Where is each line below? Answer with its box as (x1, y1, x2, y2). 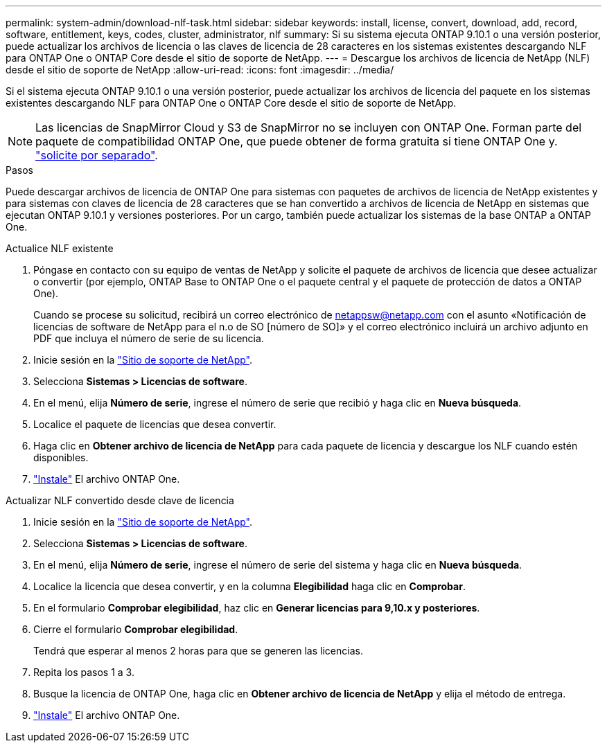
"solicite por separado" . (35, 148, 158, 162)
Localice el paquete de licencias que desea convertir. (33, 418, 276, 430)
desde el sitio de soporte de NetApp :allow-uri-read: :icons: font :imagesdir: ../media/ (6, 64, 394, 75)
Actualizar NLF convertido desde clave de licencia (6, 495, 234, 506)
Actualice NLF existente (6, 242, 114, 254)
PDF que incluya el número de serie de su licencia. (33, 332, 264, 344)
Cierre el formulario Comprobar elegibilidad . (33, 623, 238, 635)
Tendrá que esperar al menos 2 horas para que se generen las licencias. (33, 645, 363, 657)
